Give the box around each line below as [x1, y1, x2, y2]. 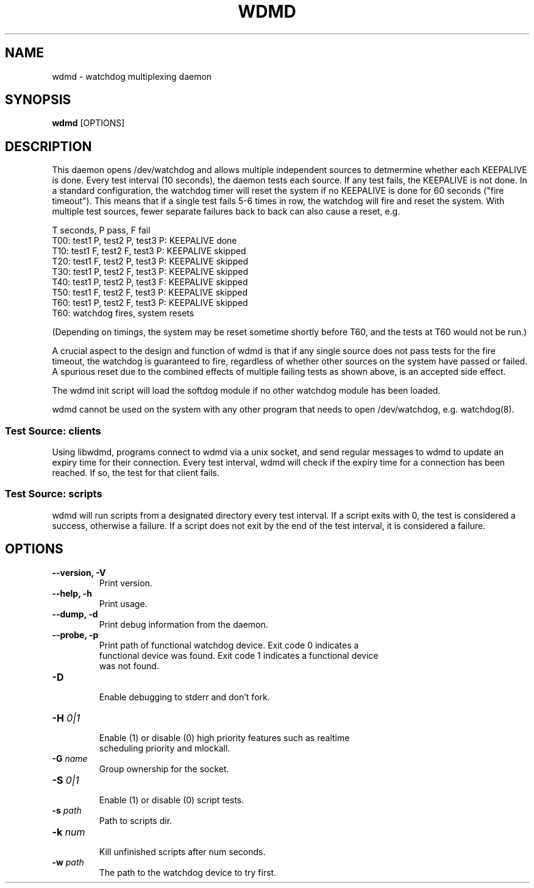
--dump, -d [52, 608, 98, 619]
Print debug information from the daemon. [99, 619, 268, 630]
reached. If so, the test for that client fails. [52, 467, 220, 478]
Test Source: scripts [5, 488, 102, 500]
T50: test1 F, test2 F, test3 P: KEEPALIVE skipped [52, 287, 248, 298]
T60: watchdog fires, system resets [52, 308, 194, 319]
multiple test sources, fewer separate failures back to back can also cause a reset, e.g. [52, 206, 400, 217]
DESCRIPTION [5, 138, 92, 154]
